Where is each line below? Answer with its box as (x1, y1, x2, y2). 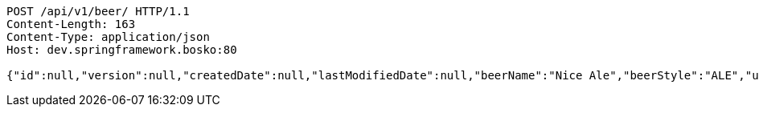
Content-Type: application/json (6, 30, 210, 43)
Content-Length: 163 (6, 18, 136, 30)
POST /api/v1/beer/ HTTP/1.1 (6, 5, 190, 18)
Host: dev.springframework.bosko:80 (6, 43, 237, 56)
